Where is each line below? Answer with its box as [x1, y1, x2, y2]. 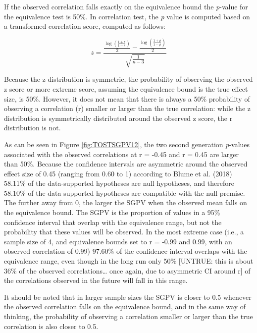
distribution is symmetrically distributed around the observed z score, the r [4, 112, 233, 123]
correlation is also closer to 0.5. [4, 321, 99, 331]
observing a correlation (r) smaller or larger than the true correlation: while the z [4, 103, 251, 113]
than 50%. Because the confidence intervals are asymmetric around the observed [4, 159, 248, 169]
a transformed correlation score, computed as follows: [4, 21, 165, 31]
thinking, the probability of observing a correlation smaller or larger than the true [4, 311, 253, 321]
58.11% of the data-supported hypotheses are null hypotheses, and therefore [4, 178, 234, 188]
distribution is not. [4, 122, 61, 133]
